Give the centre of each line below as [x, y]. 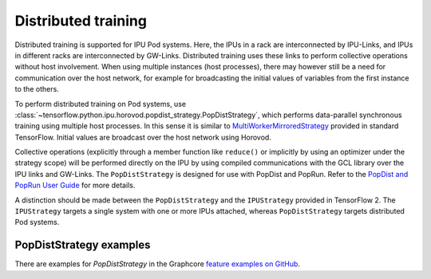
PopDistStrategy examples [83, 245]
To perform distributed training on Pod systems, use [101, 104]
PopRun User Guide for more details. [75, 185]
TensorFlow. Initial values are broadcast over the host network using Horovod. [143, 137]
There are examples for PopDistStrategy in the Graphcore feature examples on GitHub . [158, 264]
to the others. [37, 89]
